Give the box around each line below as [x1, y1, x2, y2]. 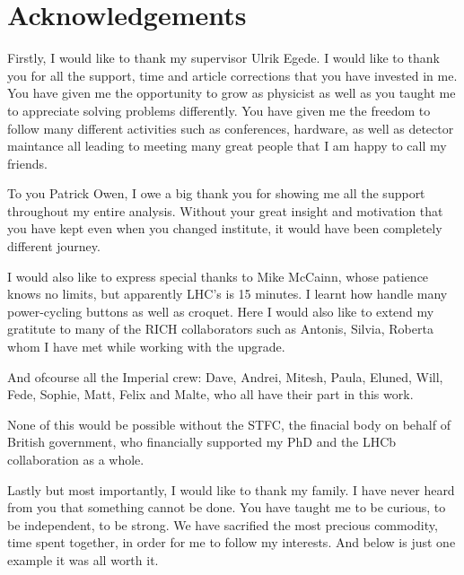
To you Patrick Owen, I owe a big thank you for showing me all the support [7, 184, 425, 203]
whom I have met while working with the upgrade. [7, 337, 285, 356]
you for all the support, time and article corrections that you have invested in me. [7, 65, 458, 84]
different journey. [7, 237, 101, 256]
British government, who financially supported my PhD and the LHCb [7, 432, 397, 451]
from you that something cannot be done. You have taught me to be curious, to [7, 498, 446, 517]
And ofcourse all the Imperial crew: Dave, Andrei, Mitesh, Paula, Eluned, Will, [7, 367, 443, 386]
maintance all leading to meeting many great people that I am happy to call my [7, 136, 447, 155]
